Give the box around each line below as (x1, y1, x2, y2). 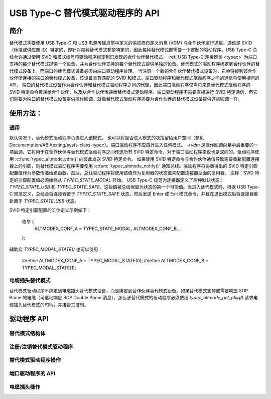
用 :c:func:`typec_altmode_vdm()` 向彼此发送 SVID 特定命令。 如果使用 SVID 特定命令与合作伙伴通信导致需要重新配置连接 (9, 156, 259, 162)
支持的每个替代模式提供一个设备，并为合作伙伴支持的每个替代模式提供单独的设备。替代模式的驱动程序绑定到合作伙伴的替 (9, 61, 260, 67)
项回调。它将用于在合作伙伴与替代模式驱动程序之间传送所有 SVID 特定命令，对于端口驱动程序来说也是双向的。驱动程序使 (9, 149, 259, 155)
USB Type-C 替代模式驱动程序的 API (9, 8, 160, 19)
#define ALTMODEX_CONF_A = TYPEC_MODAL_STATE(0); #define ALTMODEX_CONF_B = (22, 258, 209, 264)
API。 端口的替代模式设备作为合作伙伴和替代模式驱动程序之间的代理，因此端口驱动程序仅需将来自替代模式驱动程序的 (9, 82, 251, 88)
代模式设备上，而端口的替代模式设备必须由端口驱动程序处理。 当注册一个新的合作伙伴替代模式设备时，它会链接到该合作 (9, 68, 257, 74)
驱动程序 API (9, 315, 49, 323)
